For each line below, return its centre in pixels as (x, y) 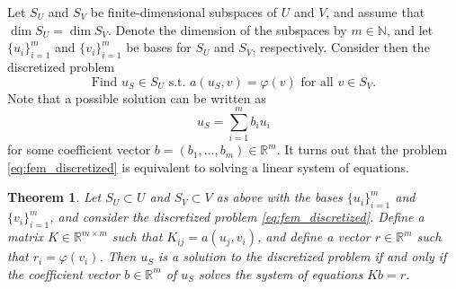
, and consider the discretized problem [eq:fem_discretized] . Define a (237, 217)
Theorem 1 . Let (54, 197)
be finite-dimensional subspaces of (184, 12)
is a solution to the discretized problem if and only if (303, 256)
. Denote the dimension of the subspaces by (228, 29)
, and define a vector (314, 236)
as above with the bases (279, 197)
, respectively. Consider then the (341, 47)
